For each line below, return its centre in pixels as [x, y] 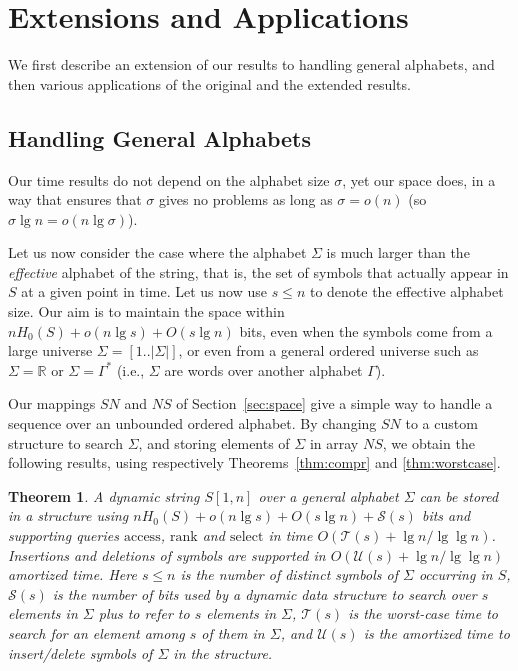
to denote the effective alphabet [406, 291]
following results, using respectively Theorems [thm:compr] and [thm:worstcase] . [254, 462]
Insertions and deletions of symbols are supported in [167, 554]
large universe [50, 350]
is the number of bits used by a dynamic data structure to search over [264, 593]
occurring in [455, 574]
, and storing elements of [214, 442]
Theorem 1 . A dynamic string [104, 495]
